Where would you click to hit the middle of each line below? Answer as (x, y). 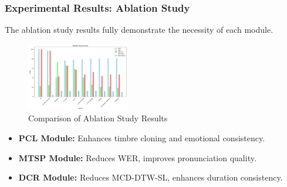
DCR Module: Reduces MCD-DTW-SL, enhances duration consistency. (151, 177)
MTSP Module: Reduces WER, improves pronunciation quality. (137, 157)
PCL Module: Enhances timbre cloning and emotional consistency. (142, 137)
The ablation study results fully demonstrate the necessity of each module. (139, 30)
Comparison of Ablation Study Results (98, 118)
